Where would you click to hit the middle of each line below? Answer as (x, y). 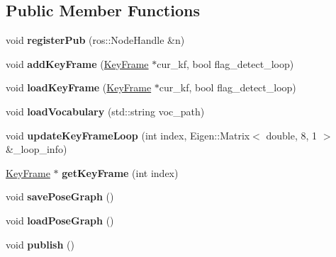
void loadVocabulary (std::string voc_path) (105, 111)
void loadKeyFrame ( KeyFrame (79, 87)
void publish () (40, 244)
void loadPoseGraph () (60, 220)
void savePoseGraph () (60, 196)
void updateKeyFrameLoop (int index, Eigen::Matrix (128, 135)
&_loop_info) (37, 149)
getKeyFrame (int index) (120, 172)
